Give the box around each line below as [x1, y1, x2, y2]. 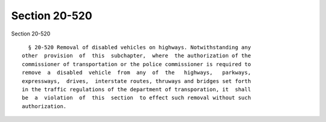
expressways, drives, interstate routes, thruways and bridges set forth [22, 78, 251, 84]
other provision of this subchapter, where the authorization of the [22, 52, 251, 59]
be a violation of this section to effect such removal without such [22, 94, 251, 102]
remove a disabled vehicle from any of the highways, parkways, [22, 69, 251, 76]
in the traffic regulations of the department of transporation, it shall [22, 86, 251, 93]
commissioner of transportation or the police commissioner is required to [22, 61, 251, 67]
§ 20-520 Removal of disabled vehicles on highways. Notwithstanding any [28, 44, 251, 50]
